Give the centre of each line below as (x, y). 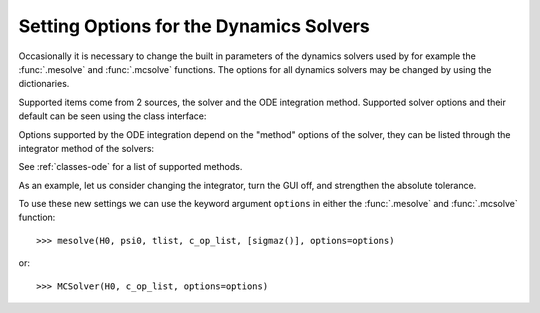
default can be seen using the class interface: (112, 116)
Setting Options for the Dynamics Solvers (194, 26)
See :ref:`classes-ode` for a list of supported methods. (130, 167)
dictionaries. (44, 84)
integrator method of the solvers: (86, 148)
